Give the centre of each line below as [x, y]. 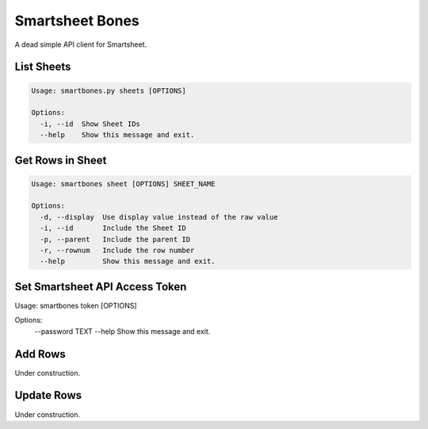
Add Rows [40, 354]
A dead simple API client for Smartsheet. [80, 44]
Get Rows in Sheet [61, 160]
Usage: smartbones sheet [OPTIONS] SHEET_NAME [123, 184]
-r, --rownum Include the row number [117, 251]
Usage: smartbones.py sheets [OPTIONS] [109, 90]
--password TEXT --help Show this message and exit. [122, 331]
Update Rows [48, 395]
